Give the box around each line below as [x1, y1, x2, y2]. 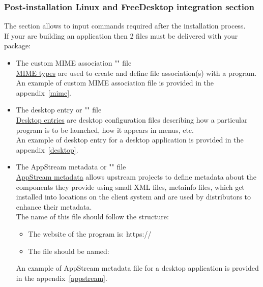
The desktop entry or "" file [16, 104, 102, 115]
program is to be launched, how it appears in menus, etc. [16, 124, 194, 135]
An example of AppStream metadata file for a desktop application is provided [16, 263, 259, 273]
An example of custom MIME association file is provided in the [16, 77, 214, 88]
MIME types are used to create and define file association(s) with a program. [16, 67, 257, 78]
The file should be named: [28, 245, 109, 256]
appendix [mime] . [16, 87, 71, 98]
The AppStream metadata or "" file [16, 161, 126, 172]
